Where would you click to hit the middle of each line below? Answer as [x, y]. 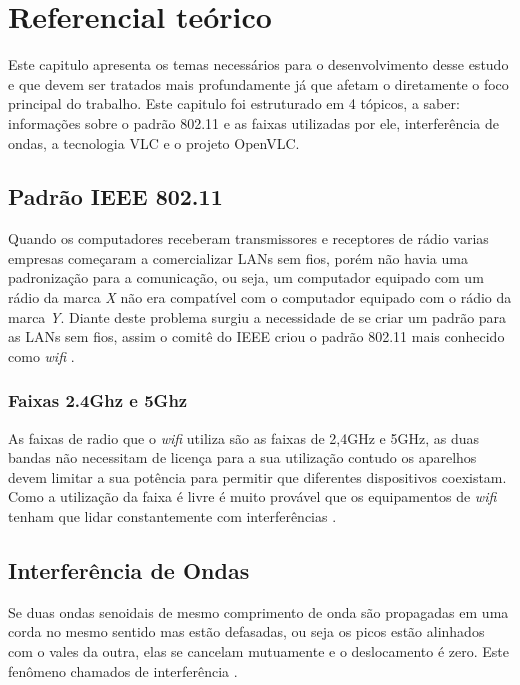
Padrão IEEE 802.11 [115, 196]
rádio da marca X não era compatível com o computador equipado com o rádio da [260, 297]
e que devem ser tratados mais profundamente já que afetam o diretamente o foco [258, 83]
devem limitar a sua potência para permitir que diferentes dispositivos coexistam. [257, 476]
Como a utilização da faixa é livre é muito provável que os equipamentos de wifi [252, 496]
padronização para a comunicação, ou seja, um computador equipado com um [246, 277]
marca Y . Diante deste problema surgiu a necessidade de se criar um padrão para [257, 316]
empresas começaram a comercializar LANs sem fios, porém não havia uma [238, 257]
